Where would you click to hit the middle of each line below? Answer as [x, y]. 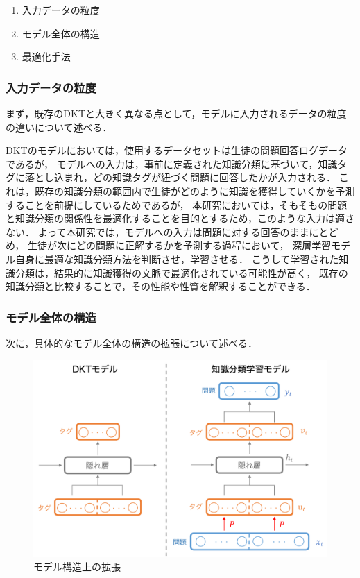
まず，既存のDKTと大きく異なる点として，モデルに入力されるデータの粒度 [176, 113]
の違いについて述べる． [59, 127]
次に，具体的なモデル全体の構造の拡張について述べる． [131, 342]
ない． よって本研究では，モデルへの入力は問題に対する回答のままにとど [172, 231]
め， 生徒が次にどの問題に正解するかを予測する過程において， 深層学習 [169, 245]
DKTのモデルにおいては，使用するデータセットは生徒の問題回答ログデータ [177, 150]
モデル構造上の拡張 [77, 567]
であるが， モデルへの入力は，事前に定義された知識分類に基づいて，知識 [172, 163]
